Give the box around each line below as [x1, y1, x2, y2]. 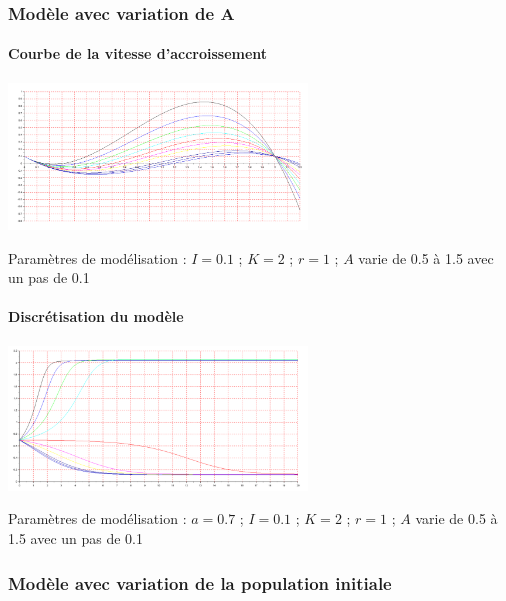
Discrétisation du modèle [8, 306, 184, 327]
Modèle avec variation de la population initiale [8, 570, 392, 595]
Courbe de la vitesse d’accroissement [8, 43, 268, 64]
